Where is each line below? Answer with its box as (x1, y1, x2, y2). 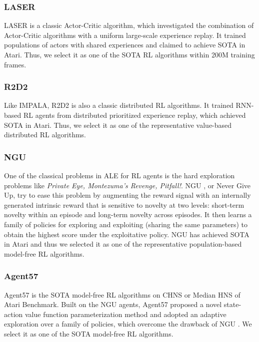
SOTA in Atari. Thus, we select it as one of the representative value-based (4, 119, 232, 130)
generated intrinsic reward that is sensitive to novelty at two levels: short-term (4, 199, 244, 210)
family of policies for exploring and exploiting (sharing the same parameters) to (4, 219, 248, 229)
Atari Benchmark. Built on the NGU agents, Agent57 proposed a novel (4, 299, 222, 310)
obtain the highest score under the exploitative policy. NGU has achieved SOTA (4, 229, 249, 239)
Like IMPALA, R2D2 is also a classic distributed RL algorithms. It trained (4, 100, 233, 110)
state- (223, 299, 241, 310)
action (4, 309, 23, 319)
